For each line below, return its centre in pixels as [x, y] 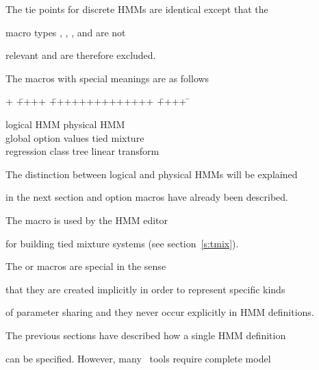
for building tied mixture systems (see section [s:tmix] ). [122, 243]
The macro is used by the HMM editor [87, 220]
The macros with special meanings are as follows [107, 78]
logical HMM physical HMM [65, 124]
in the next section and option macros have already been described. [147, 197]
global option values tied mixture [75, 137]
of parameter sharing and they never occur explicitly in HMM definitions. [160, 312]
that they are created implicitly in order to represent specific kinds [145, 289]
